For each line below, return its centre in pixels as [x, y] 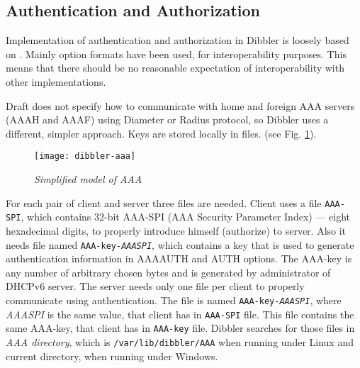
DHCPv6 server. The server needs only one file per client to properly [155, 286]
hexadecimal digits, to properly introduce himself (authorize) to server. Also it [176, 230]
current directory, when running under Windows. [112, 356]
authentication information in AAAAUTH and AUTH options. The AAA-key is [179, 258]
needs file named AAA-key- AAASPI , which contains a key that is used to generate [180, 244]
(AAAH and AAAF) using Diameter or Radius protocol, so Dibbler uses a [167, 119]
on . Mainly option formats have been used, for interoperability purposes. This [176, 54]
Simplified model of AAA [88, 179]
